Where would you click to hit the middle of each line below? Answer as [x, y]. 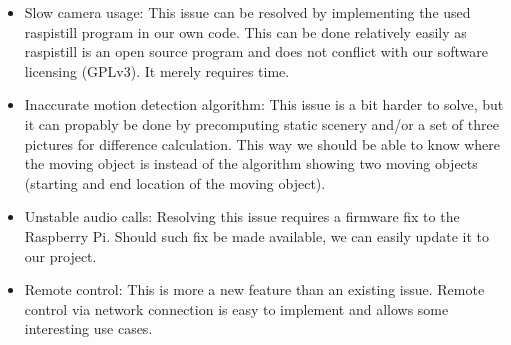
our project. [60, 255]
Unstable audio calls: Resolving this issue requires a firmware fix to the [242, 216]
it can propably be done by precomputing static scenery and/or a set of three [261, 123]
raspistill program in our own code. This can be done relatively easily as [245, 31]
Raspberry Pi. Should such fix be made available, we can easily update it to [257, 235]
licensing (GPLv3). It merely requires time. [157, 70]
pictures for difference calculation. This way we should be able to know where [262, 143]
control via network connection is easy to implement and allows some [236, 308]
